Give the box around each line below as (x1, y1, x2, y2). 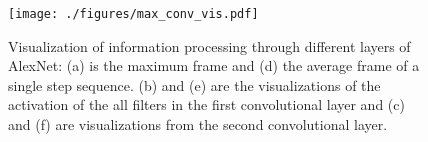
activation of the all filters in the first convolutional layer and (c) (8, 94, 405, 115)
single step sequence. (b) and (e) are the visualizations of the (8, 74, 381, 95)
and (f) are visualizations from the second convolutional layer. (8, 114, 388, 135)
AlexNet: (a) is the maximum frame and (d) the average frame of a (8, 55, 420, 76)
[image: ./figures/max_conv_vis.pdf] (8, 7, 259, 21)
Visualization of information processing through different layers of (8, 35, 411, 56)
